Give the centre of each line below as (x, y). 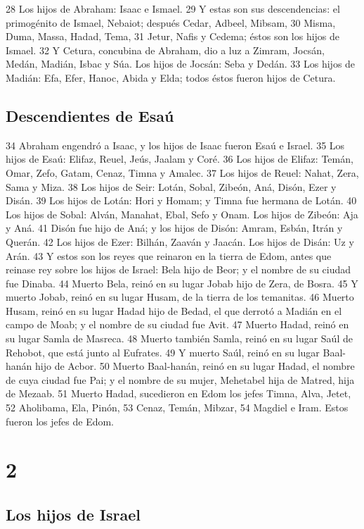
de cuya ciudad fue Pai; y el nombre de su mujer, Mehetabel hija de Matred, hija (180, 379)
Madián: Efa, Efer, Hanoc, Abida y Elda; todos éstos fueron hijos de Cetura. (171, 77)
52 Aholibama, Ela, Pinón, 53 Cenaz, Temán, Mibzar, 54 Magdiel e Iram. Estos (177, 407)
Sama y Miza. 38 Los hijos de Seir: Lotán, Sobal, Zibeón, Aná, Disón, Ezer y (171, 186)
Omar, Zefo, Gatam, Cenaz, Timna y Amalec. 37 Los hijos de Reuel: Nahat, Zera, (182, 172)
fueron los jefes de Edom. (60, 421)
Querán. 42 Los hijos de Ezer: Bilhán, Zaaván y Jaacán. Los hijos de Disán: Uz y (180, 241)
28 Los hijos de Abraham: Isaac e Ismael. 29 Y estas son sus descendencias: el (173, 8)
